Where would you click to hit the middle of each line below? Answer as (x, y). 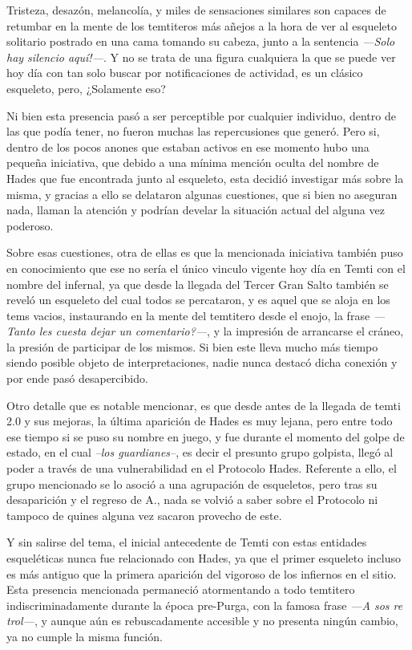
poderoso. (30, 225)
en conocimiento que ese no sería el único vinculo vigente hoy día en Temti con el (206, 268)
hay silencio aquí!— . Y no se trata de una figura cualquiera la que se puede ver (201, 57)
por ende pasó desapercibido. (77, 378)
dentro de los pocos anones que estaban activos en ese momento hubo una (188, 146)
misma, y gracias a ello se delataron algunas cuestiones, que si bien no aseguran (202, 194)
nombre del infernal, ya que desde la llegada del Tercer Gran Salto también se (198, 284)
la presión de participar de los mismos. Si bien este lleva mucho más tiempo (192, 346)
